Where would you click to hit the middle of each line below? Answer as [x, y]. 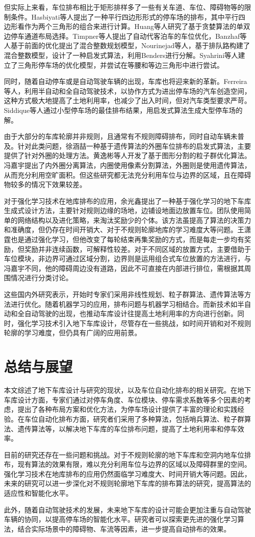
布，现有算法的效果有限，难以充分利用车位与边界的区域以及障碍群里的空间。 [127, 464]
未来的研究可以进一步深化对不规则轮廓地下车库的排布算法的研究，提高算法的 [127, 483]
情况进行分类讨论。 [41, 278]
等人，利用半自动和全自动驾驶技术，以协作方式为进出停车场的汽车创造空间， [127, 91]
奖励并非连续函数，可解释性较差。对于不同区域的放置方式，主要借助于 [138, 249]
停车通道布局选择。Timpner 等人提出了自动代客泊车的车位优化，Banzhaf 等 [128, 36]
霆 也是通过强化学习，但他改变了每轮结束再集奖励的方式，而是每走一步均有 [124, 239]
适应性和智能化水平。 [38, 493]
